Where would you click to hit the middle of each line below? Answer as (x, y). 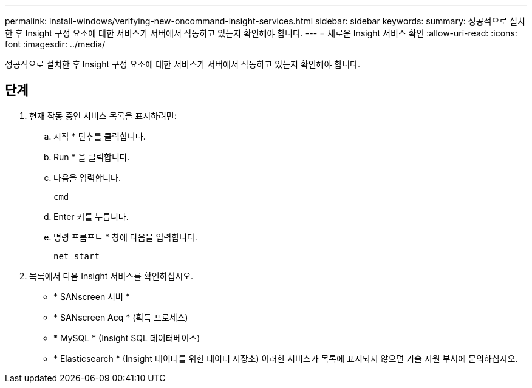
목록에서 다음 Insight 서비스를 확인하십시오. (111, 276)
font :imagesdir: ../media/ (55, 44)
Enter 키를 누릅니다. (91, 216)
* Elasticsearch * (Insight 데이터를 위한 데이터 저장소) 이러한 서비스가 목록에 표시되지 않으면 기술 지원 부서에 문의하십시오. (286, 358)
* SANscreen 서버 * (92, 296)
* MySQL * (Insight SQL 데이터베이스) (127, 338)
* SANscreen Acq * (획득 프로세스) (121, 317)
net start (77, 256)
